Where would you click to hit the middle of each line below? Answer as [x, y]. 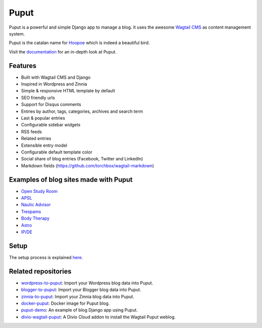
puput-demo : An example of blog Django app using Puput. [79, 310]
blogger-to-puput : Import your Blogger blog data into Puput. [81, 290]
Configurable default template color [57, 152]
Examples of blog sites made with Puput [71, 180]
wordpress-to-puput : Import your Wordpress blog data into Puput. [87, 283]
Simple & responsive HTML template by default [68, 91]
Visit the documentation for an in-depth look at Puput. [63, 52]
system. [17, 34]
